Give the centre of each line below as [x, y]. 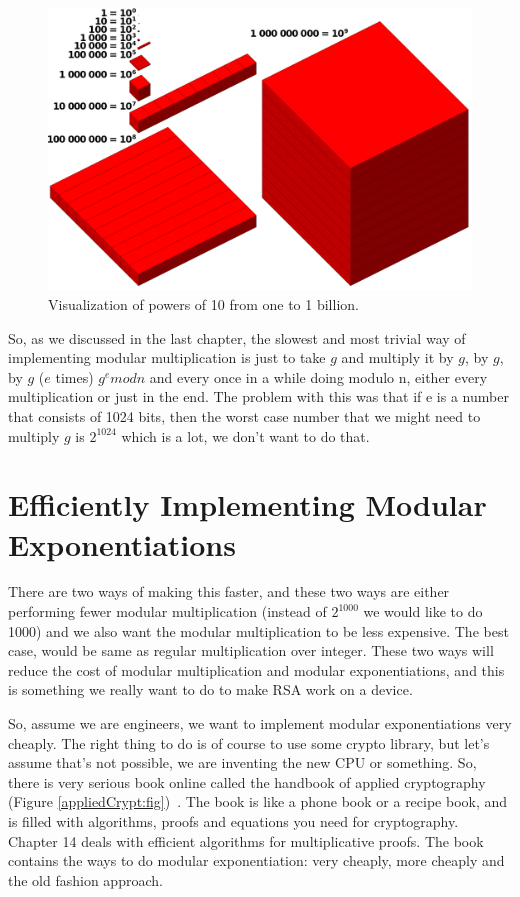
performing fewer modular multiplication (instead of [167, 611]
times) [74, 376]
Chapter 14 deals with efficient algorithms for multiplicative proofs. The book [246, 840]
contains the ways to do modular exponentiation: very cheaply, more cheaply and [256, 860]
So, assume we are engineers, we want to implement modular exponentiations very [260, 723]
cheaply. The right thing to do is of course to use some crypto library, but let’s [249, 742]
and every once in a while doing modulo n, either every [318, 376]
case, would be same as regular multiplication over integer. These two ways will [251, 650]
